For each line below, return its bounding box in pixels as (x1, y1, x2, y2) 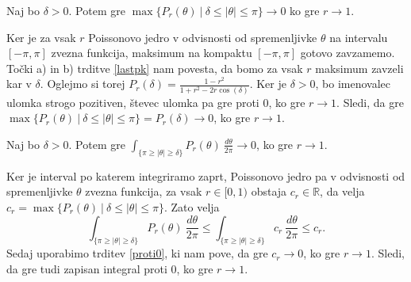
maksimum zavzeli (315, 59, 404, 76)
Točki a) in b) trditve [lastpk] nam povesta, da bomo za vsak (6, 59, 303, 76)
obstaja (251, 183, 287, 200)
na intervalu (329, 29, 388, 45)
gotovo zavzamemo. (300, 44, 395, 61)
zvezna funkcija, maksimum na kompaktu (51, 44, 252, 61)
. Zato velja (163, 198, 220, 215)
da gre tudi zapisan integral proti (6, 260, 167, 276)
